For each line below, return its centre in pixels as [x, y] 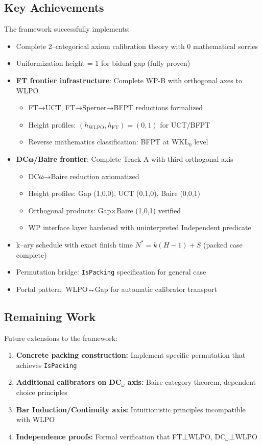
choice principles [42, 392]
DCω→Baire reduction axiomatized [84, 176]
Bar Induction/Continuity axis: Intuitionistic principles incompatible [131, 409]
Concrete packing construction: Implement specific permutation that [131, 355]
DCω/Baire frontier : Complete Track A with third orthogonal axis [125, 158]
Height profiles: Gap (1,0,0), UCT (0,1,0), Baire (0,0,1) [114, 193]
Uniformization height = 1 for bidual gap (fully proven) [103, 63]
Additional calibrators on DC [69, 382]
